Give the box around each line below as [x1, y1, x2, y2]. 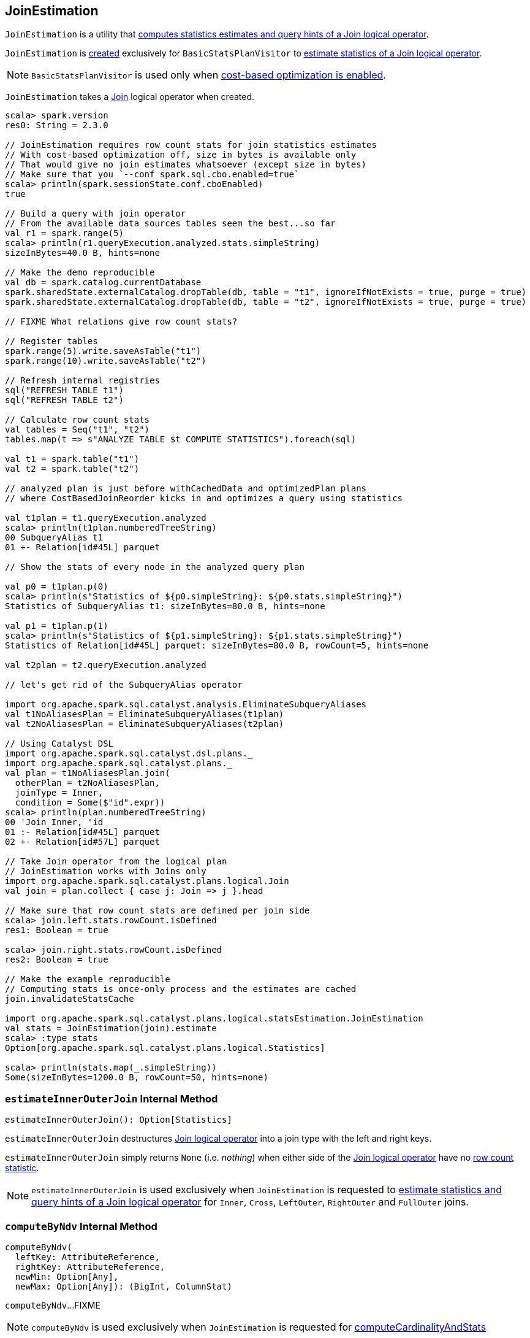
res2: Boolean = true [5, 955, 108, 965]
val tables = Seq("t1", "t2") [5, 425, 150, 435]
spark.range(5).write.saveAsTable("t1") [5, 346, 202, 356]
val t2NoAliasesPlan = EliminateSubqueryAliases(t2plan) [5, 719, 284, 729]
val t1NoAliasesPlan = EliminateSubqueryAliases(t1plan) [5, 709, 284, 720]
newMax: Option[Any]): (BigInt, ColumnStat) [15, 1281, 232, 1291]
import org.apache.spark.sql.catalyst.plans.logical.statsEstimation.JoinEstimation [5, 1013, 423, 1024]
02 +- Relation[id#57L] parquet [5, 837, 160, 847]
